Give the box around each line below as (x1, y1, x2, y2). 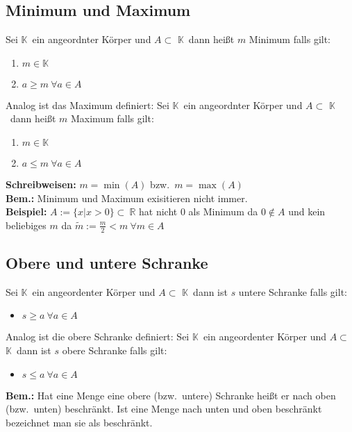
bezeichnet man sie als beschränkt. (6, 415, 153, 429)
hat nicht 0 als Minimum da (139, 204, 258, 219)
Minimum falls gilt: (249, 32, 331, 47)
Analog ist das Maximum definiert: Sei (6, 97, 169, 112)
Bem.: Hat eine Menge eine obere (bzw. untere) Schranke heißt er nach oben (6, 388, 336, 402)
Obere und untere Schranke (6, 251, 208, 273)
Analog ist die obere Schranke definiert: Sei (6, 329, 190, 344)
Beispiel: (6, 204, 47, 219)
